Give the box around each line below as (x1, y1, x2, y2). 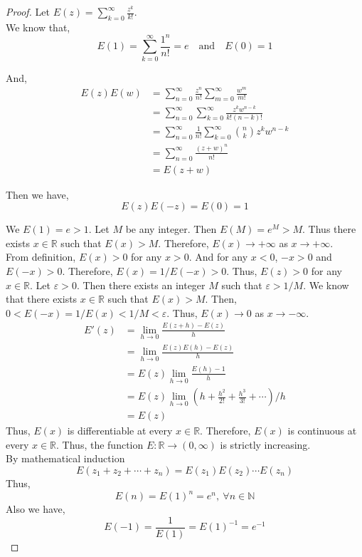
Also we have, (6, 501, 65, 516)
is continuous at (287, 423, 357, 438)
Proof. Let (6, 4, 50, 19)
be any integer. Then (125, 222, 217, 236)
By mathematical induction (6, 451, 125, 466)
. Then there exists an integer (76, 277, 206, 292)
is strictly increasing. (220, 437, 311, 452)
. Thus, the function (56, 437, 144, 452)
